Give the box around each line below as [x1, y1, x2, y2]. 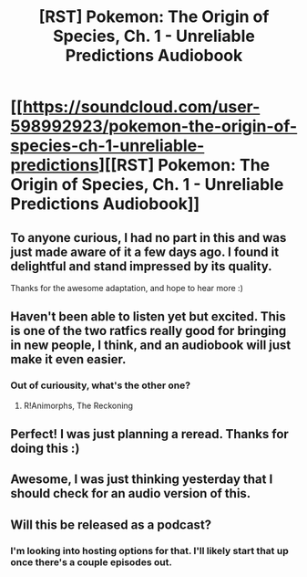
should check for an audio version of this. [10, 486, 251, 501]
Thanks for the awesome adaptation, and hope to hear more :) [10, 283, 244, 293]
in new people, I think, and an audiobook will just [10, 338, 292, 353]
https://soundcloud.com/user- [22, 97, 261, 118]
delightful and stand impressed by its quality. [10, 258, 272, 274]
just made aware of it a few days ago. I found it [10, 244, 280, 259]
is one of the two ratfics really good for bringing [10, 323, 287, 339]
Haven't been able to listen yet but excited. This [10, 309, 286, 325]
